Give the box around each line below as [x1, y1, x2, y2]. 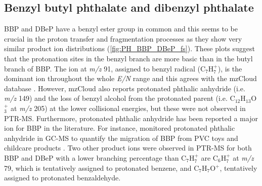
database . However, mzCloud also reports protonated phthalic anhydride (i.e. [4, 83, 245, 93]
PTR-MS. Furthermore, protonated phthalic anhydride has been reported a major [4, 113, 258, 123]
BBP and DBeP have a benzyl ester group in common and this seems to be [4, 23, 238, 34]
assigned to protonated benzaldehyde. [4, 172, 121, 183]
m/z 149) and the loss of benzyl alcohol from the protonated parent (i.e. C [4, 93, 235, 103]
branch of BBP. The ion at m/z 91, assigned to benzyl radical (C [4, 63, 206, 73]
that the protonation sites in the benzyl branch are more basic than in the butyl [4, 53, 253, 63]
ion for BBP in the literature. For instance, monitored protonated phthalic [4, 123, 235, 133]
